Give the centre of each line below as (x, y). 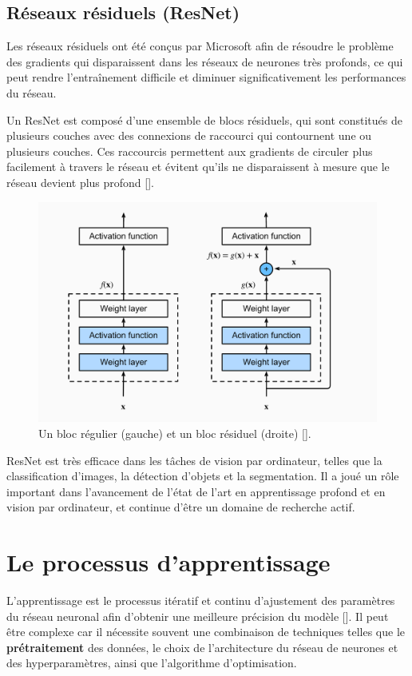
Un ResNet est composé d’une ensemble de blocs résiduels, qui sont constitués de (204, 119)
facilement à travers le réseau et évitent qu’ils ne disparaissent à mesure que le (198, 167)
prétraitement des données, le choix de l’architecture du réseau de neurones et (202, 647)
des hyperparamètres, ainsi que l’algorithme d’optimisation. (152, 663)
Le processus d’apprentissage (168, 562)
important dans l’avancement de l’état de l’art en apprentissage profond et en (196, 491)
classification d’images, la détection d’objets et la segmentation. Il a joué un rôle (203, 476)
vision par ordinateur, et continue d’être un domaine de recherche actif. (181, 507)
